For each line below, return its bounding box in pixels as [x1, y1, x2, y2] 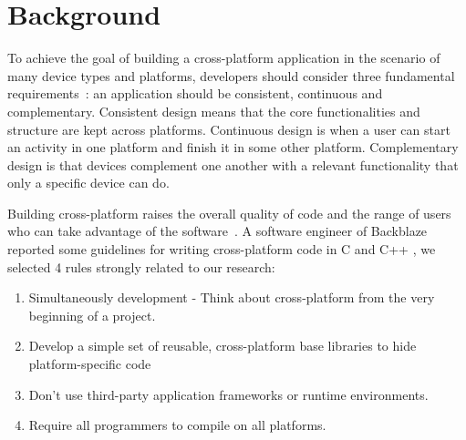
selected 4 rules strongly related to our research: [7, 257, 275, 276]
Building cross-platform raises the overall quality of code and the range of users [7, 203, 451, 222]
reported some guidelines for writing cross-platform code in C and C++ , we [7, 240, 436, 259]
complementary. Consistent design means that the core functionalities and [7, 101, 420, 120]
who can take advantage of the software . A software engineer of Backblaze [7, 221, 428, 240]
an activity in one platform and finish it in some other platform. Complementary [7, 138, 459, 157]
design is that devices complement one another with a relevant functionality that [7, 155, 459, 174]
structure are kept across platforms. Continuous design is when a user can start [7, 119, 450, 138]
